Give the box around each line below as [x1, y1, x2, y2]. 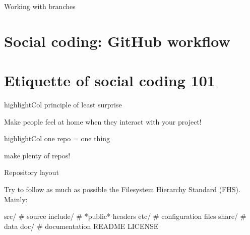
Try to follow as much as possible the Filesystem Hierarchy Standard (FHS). [4, 184, 240, 195]
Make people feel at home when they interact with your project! [4, 116, 202, 127]
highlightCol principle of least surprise [4, 99, 122, 110]
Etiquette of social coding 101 [4, 70, 215, 91]
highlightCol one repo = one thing [4, 133, 110, 144]
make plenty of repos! [4, 150, 71, 160]
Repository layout [4, 167, 59, 178]
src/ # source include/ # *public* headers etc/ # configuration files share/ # [4, 211, 246, 221]
